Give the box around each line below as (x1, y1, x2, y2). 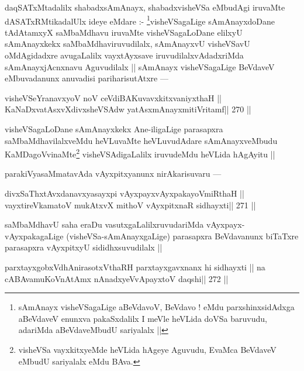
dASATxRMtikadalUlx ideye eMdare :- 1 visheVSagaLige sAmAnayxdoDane (5, 13, 275, 27)
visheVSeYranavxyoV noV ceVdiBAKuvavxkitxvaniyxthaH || (5, 91, 222, 104)
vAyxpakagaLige (5, 229, 64, 242)
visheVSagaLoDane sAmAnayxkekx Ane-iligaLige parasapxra (5, 123, 223, 135)
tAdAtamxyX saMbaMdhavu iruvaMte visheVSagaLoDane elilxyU (5, 26, 243, 38)
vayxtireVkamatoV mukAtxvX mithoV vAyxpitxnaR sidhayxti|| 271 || (5, 198, 256, 211)
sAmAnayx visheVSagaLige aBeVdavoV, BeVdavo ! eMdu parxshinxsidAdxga (18, 301, 295, 313)
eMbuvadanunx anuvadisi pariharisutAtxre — (5, 72, 168, 84)
